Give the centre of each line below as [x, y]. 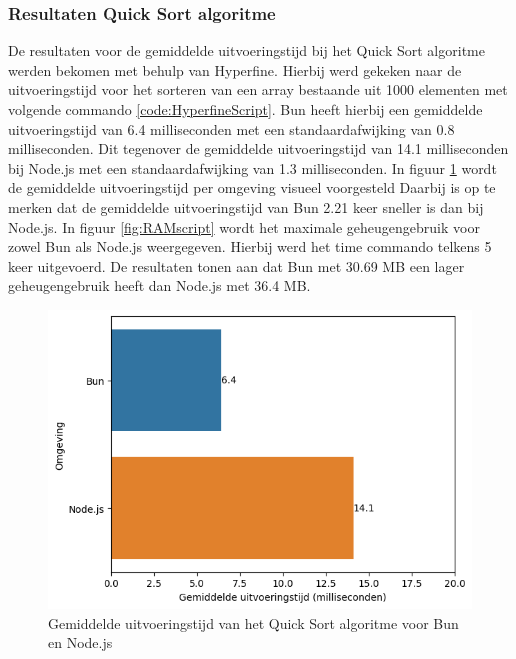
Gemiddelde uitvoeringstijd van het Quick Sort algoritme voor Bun [253, 622]
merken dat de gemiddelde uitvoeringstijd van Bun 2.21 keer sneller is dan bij [246, 206]
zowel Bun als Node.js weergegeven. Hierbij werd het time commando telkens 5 [250, 246]
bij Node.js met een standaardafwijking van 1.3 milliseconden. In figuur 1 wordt [252, 167]
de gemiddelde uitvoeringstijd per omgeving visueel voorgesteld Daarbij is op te [252, 187]
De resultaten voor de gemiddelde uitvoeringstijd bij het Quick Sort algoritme [246, 50]
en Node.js [80, 642]
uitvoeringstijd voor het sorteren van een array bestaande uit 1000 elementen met [258, 89]
